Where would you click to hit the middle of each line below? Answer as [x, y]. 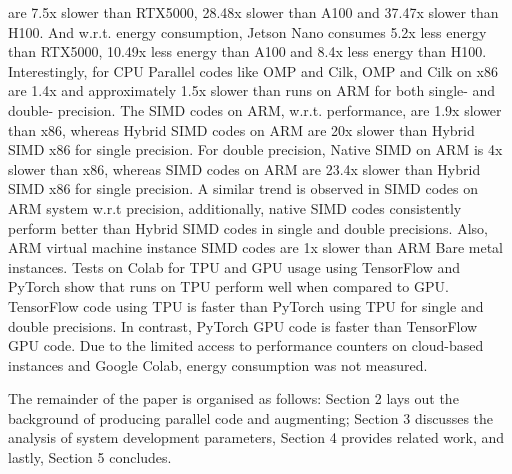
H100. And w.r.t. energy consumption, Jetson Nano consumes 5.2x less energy [247, 31]
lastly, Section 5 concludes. [90, 457]
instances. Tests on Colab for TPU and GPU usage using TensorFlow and [234, 266]
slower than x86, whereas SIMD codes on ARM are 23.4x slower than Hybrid [244, 168]
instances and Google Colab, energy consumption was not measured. [218, 364]
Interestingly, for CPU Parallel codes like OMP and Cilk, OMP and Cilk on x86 [253, 70]
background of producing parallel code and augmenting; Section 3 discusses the [251, 417]
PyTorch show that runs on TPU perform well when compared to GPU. [228, 286]
